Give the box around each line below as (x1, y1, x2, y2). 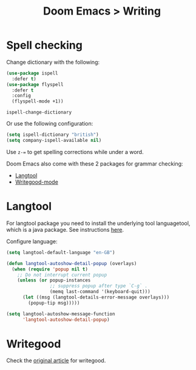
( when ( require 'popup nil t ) (12, 266, 88, 272)
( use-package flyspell (6, 81, 64, 87)
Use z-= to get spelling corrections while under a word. (6, 148, 144, 155)
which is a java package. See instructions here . (6, 226, 124, 233)
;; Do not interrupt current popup (17, 272, 107, 278)
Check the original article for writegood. (6, 357, 106, 365)
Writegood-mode (15, 178, 59, 186)
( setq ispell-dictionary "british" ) (6, 132, 99, 138)
